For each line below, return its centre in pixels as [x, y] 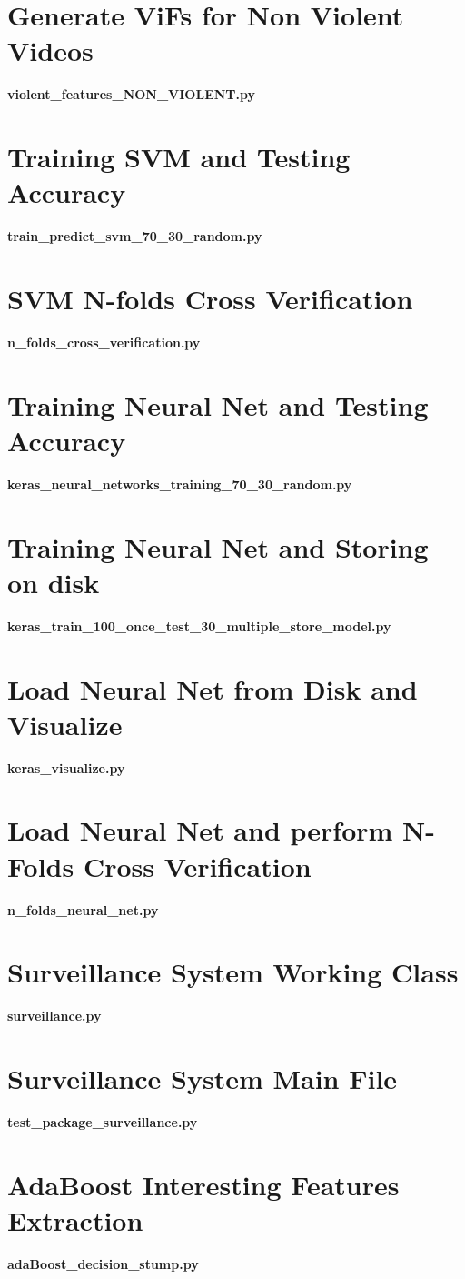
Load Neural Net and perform [200, 830]
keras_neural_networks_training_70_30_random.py [180, 483]
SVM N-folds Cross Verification [210, 298]
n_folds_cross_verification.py [104, 342]
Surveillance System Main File [203, 1078]
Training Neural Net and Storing [218, 546]
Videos [50, 50]
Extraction [75, 1219]
